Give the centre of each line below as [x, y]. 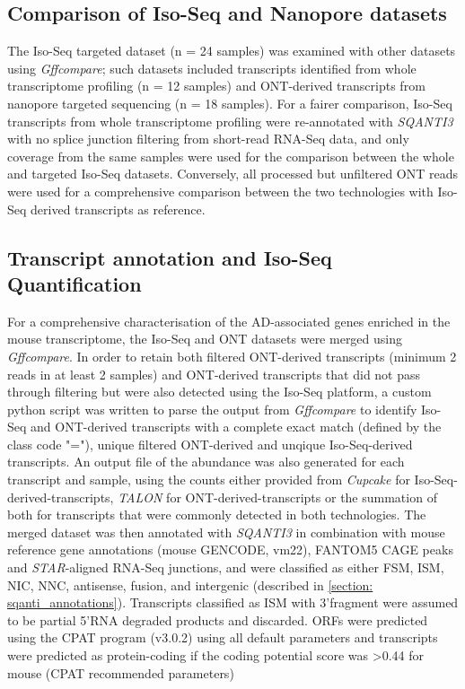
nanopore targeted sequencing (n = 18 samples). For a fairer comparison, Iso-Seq [230, 103]
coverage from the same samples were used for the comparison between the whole [231, 156]
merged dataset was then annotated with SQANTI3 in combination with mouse [226, 532]
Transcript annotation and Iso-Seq [170, 257]
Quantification [75, 283]
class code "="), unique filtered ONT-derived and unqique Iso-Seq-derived [210, 444]
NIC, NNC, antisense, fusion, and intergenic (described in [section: [190, 584]
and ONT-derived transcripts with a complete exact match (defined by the [236, 427]
